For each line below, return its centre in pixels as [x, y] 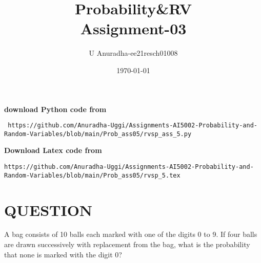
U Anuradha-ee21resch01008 [133, 53]
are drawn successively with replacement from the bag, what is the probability [127, 244]
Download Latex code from [53, 150]
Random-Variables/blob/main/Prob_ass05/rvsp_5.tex [92, 175]
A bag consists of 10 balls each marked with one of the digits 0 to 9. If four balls [131, 234]
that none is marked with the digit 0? [63, 254]
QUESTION [48, 210]
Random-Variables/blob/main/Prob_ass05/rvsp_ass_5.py [98, 134]
